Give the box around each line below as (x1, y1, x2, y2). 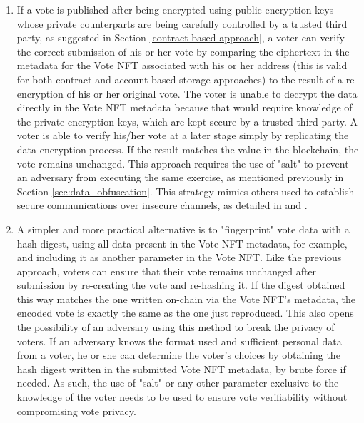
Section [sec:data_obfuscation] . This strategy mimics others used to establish (16, 183, 355, 198)
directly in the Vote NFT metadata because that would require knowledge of (16, 100, 353, 115)
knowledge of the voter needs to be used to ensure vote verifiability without (16, 389, 348, 404)
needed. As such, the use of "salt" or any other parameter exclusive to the (16, 375, 339, 390)
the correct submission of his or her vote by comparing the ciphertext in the (16, 44, 350, 58)
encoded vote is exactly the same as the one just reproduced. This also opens (16, 305, 354, 320)
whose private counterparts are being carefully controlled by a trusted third (16, 16, 348, 31)
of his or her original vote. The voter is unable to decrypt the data (66, 86, 358, 101)
